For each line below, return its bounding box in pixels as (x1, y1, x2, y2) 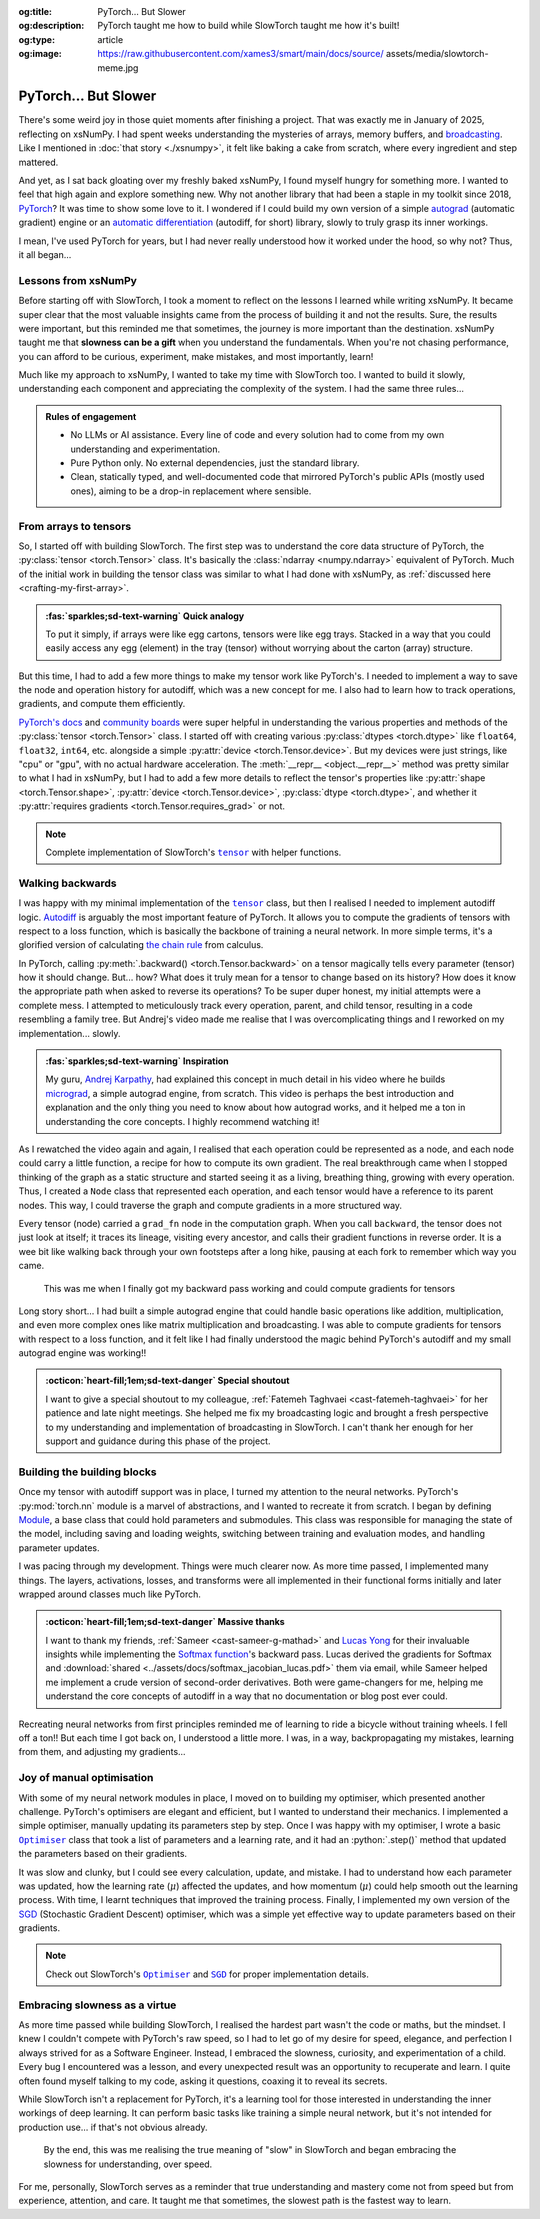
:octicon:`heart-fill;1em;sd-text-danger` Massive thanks (45, 1616, 285, 1628)
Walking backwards (18, 876, 117, 890)
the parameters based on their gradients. (18, 1848, 188, 1860)
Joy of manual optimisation (18, 1771, 154, 1785)
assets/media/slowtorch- (385, 48, 489, 60)
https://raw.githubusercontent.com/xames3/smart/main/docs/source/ (97, 48, 384, 60)
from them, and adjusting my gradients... (18, 1746, 186, 1758)
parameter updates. (18, 1541, 100, 1554)
